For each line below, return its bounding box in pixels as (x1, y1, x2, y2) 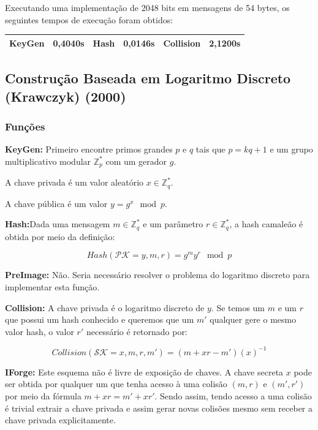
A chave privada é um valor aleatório (5, 176, 144, 189)
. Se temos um (211, 301, 265, 314)
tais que (195, 143, 225, 156)
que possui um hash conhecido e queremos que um (5, 313, 194, 326)
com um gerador (105, 154, 167, 167)
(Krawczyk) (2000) (5, 86, 126, 105)
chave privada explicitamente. (5, 413, 116, 426)
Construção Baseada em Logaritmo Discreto (5, 69, 291, 88)
